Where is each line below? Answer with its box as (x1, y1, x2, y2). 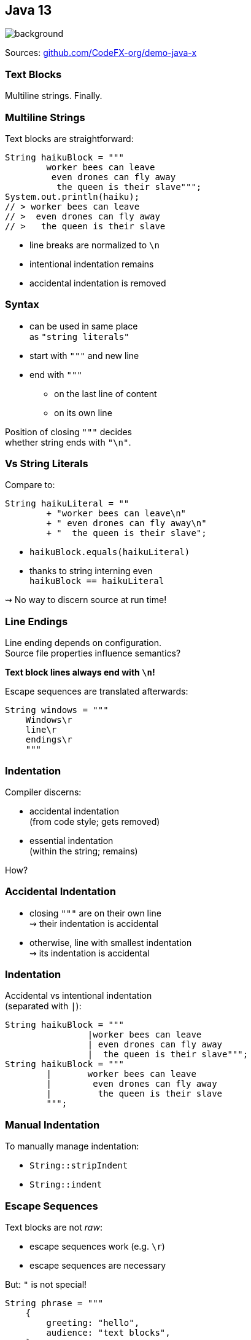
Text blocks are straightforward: (5, 133, 134, 144)
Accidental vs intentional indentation (5, 990, 152, 1001)
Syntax (5, 298, 39, 311)
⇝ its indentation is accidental (29, 947, 150, 958)
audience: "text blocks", (46, 1327, 171, 1338)
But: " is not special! (5, 1279, 87, 1290)
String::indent (29, 1180, 102, 1190)
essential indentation (29, 835, 114, 846)
